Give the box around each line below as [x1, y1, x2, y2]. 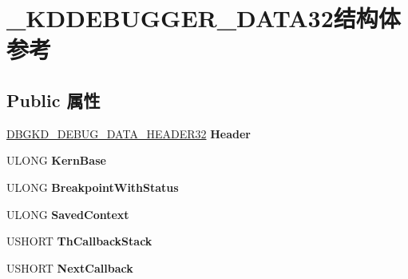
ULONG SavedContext [6, 205, 129, 222]
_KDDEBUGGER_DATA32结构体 [6, 2, 401, 34]
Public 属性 [6, 87, 101, 112]
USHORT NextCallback [6, 259, 133, 276]
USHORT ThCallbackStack [6, 233, 153, 249]
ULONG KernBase [6, 152, 106, 169]
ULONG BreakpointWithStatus [6, 178, 179, 195]
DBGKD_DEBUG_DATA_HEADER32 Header [6, 125, 251, 141]
